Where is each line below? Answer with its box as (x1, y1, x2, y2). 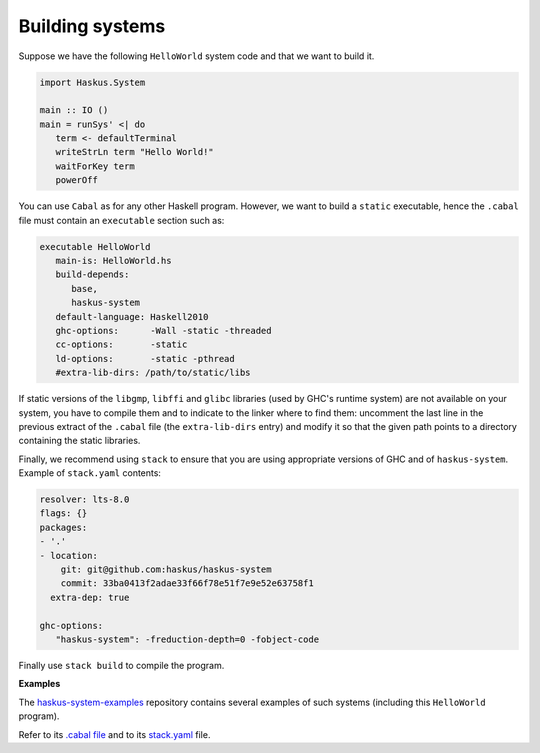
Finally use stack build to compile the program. (18, 659, 225, 671)
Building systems (18, 15, 166, 37)
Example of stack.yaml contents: (18, 467, 162, 479)
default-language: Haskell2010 (55, 311, 209, 322)
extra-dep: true (50, 591, 130, 603)
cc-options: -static (55, 339, 188, 350)
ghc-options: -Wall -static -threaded (55, 325, 272, 336)
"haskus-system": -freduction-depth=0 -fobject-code (55, 633, 320, 645)
